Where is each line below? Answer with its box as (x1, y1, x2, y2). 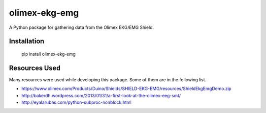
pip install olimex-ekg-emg (21, 51, 76, 57)
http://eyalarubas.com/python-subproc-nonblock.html (21, 99, 132, 105)
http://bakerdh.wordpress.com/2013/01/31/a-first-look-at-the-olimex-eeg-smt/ (21, 92, 181, 98)
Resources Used (9, 64, 61, 72)
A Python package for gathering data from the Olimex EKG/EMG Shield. (9, 24, 154, 30)
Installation (9, 37, 44, 45)
